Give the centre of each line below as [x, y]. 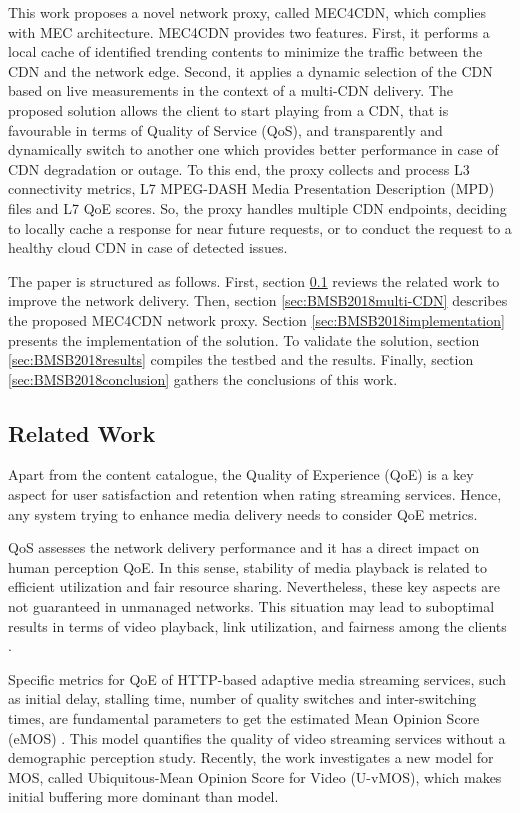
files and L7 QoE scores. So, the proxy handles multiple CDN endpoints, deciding [257, 207]
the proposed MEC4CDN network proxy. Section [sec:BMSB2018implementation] [256, 319]
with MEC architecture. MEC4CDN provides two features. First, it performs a [249, 31]
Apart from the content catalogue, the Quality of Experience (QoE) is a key [241, 474]
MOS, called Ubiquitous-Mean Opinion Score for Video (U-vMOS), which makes [255, 776]
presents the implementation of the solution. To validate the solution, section [244, 339]
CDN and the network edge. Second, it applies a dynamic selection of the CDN [250, 70]
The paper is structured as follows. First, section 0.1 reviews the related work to [254, 280]
